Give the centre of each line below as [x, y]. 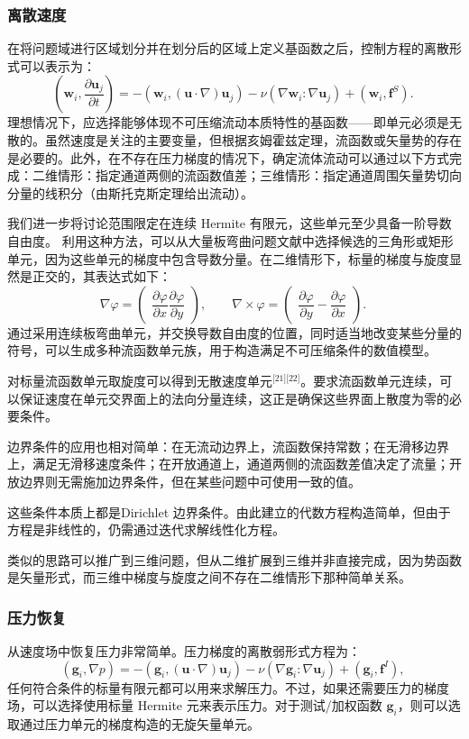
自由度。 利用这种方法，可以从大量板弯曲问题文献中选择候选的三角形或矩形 [230, 240]
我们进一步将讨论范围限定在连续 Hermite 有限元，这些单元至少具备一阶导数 [230, 223]
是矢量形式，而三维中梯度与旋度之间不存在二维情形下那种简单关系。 [209, 577]
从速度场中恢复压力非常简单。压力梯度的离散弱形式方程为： [184, 651]
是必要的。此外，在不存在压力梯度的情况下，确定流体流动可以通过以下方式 [228, 157]
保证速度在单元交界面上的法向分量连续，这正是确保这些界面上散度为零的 [234, 398]
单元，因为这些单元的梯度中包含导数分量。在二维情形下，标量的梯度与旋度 [228, 258]
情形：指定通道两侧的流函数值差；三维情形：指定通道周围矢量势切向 [259, 175]
